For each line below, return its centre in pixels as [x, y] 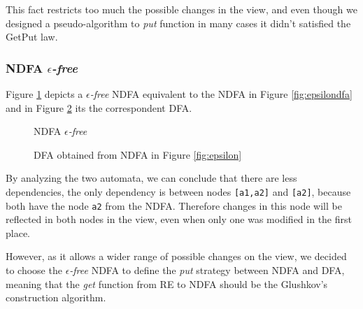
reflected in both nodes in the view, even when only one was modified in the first [179, 219]
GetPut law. [32, 37]
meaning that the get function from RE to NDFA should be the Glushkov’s [167, 283]
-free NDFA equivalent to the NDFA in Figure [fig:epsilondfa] [221, 94]
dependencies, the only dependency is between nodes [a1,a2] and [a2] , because [178, 191]
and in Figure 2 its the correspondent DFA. [99, 107]
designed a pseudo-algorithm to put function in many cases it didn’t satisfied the [178, 23]
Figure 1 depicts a [44, 94]
